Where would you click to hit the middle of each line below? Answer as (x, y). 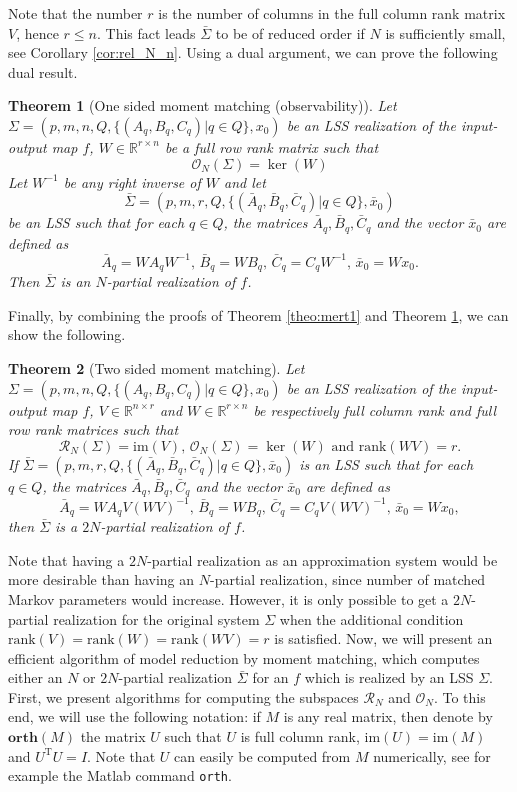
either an (35, 677)
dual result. (43, 71)
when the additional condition (371, 618)
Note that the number (75, 13)
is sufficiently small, (445, 32)
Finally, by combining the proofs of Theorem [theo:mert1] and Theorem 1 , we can (258, 314)
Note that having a (66, 559)
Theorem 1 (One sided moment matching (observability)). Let (202, 105)
